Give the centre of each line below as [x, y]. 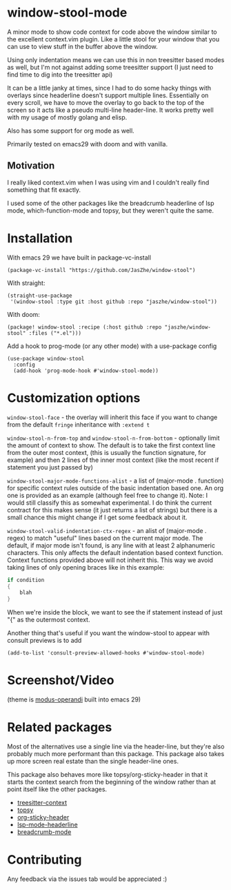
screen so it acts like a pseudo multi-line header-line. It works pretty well [110, 110]
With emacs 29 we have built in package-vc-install [79, 258]
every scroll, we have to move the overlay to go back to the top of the [106, 102]
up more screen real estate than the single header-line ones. [93, 761]
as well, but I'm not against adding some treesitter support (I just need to [110, 67]
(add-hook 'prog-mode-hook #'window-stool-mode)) [86, 371]
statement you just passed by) [50, 467]
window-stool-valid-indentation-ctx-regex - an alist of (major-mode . [107, 530]
